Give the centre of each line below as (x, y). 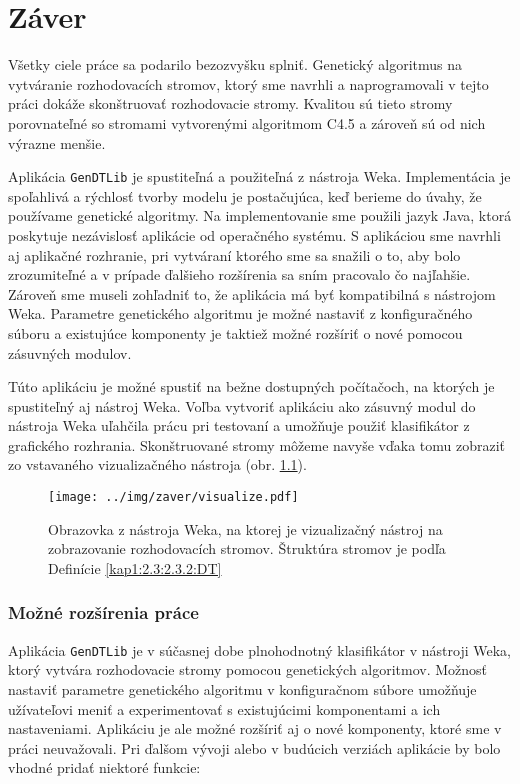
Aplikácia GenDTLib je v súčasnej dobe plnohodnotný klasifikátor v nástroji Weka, (260, 649)
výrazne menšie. (57, 142)
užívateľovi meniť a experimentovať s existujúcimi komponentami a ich (224, 708)
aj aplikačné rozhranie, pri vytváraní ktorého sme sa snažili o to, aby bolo (234, 254)
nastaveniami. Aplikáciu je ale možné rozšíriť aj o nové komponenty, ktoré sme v (255, 728)
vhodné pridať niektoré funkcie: (104, 767)
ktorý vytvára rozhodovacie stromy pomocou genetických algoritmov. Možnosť (248, 669)
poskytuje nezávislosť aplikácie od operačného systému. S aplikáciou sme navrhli (254, 234)
